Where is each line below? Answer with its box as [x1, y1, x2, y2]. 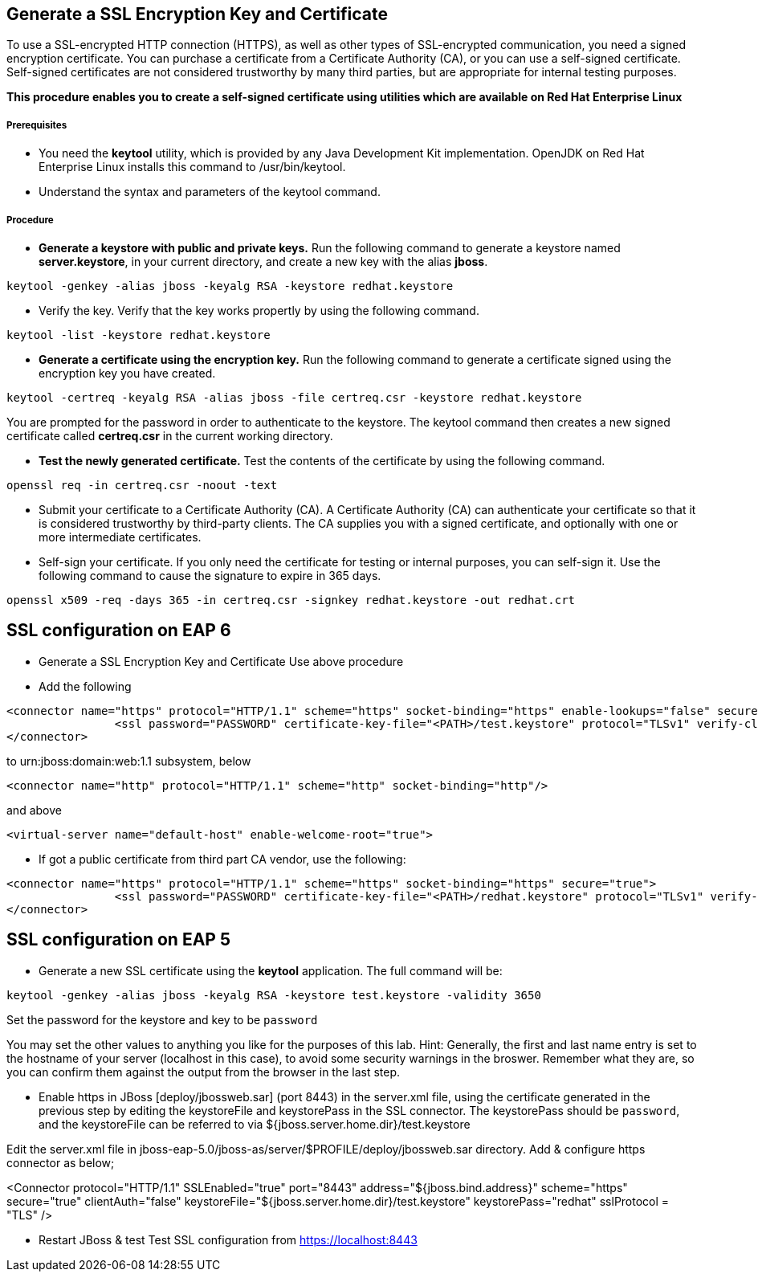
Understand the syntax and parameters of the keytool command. [39, 185, 381, 199]
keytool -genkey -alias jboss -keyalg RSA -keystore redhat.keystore [6, 279, 454, 292]
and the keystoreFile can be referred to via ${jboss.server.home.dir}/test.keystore [39, 1117, 471, 1131]
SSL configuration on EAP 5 [6, 929, 230, 950]
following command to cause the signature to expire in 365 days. [39, 568, 381, 582]
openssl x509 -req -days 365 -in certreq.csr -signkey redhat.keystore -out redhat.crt [6, 593, 576, 606]
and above [6, 802, 62, 817]
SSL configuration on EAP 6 [6, 620, 231, 641]
